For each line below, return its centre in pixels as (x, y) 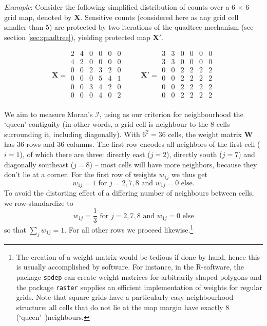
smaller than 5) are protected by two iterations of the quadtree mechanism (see (129, 27)
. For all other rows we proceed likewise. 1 (129, 229)
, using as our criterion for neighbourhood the (171, 114)
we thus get (189, 174)
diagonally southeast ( (39, 164)
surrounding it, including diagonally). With (72, 134)
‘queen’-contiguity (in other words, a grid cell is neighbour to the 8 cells (117, 124)
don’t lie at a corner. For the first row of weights (80, 174)
